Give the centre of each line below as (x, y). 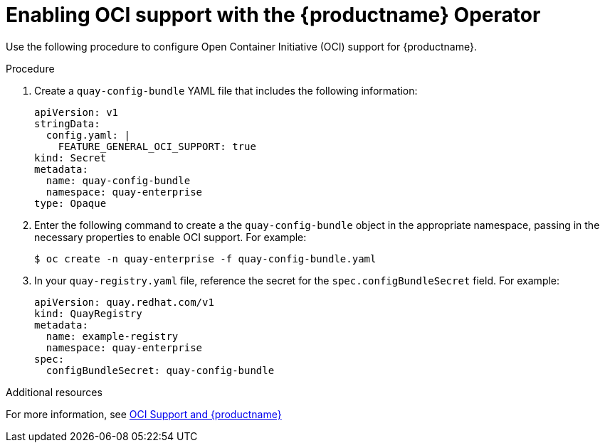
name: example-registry (112, 336)
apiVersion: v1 (77, 112)
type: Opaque (70, 203)
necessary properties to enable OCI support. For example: (170, 237)
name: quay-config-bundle (118, 180)
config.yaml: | (88, 135)
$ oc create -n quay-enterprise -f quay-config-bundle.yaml (205, 258)
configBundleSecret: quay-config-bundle (160, 370)
